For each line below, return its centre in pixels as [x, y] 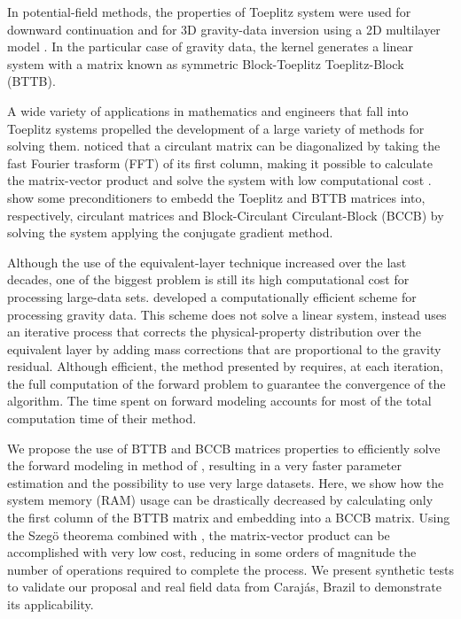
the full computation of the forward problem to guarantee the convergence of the [227, 383]
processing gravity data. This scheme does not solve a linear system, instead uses [227, 314]
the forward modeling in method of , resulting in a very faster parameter [204, 465]
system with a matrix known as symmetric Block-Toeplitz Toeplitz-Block [206, 63]
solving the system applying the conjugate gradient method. [170, 232]
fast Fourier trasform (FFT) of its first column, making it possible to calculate [220, 162]
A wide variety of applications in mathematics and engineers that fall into [208, 110]
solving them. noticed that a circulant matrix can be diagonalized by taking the [224, 146]
